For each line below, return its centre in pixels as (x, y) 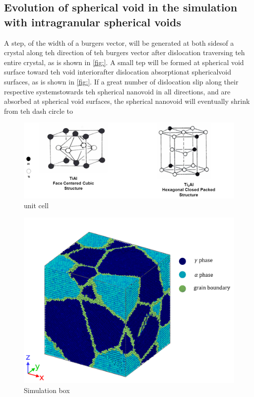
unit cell (36, 205)
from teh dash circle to (38, 111)
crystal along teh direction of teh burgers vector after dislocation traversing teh (125, 52)
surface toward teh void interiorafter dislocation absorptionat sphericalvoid (118, 72)
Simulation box (47, 390)
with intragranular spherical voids (93, 22)
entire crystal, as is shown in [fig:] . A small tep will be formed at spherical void (124, 62)
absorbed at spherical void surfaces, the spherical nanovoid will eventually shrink (127, 101)
